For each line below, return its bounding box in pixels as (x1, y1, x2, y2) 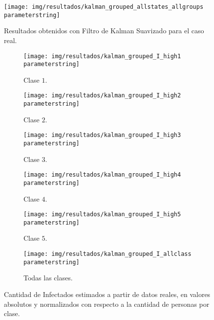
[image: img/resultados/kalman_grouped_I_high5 (23, 211, 181, 218)
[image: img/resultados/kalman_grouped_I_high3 (23, 132, 181, 139)
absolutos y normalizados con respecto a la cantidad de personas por (4, 298, 210, 309)
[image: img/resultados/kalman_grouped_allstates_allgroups (4, 3, 204, 10)
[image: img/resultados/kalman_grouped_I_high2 (23, 92, 181, 99)
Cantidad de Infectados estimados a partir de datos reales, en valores (4, 289, 211, 299)
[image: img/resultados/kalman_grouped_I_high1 (23, 52, 181, 60)
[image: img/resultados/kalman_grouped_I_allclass (23, 251, 192, 258)
